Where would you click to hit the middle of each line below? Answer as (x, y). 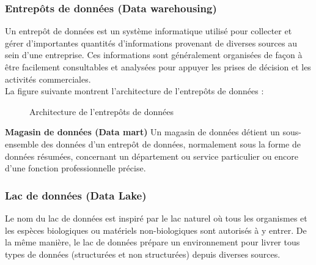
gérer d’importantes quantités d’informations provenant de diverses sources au (151, 43)
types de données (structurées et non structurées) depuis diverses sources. (143, 254)
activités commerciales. (48, 79)
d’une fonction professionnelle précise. (75, 168)
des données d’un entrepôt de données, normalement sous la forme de (171, 144)
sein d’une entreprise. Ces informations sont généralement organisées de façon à (154, 55)
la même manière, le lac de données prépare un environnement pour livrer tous (152, 242)
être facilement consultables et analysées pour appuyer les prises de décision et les (158, 67)
